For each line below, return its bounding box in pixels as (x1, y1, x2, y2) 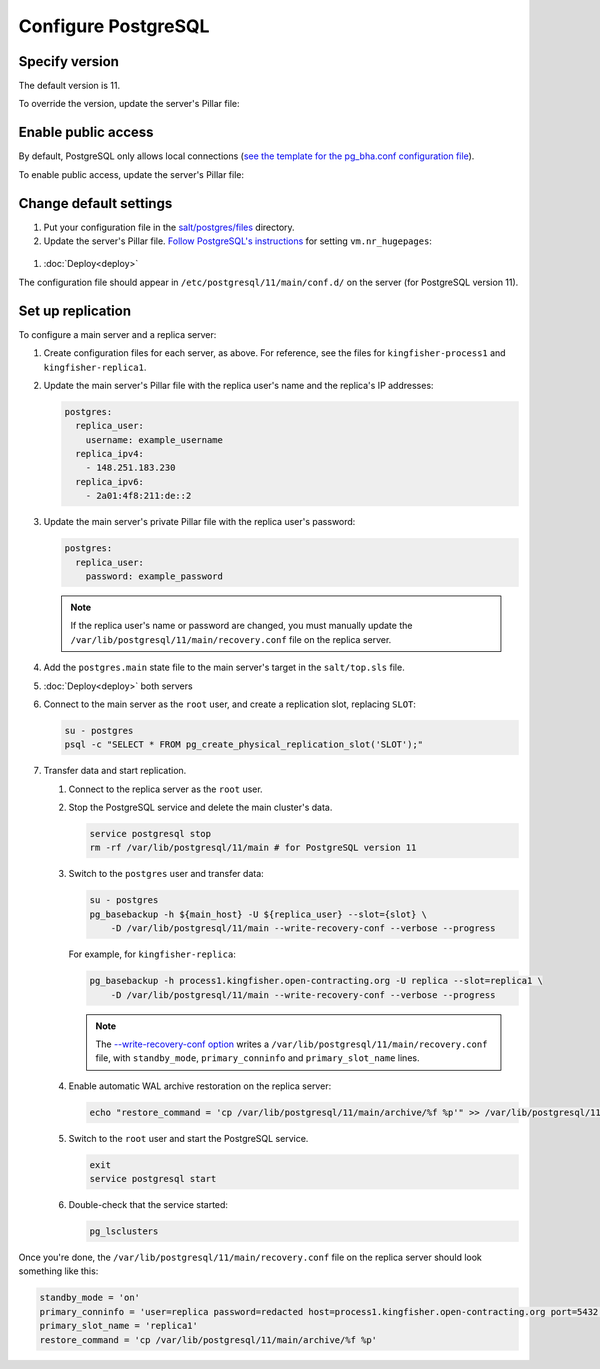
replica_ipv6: (75, 476, 145, 487)
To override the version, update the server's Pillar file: (18, 98, 240, 110)
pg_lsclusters (89, 1226, 159, 1237)
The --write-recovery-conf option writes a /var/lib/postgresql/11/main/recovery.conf (95, 1038, 488, 1050)
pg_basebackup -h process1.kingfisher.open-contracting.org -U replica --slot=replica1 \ (89, 975, 544, 987)
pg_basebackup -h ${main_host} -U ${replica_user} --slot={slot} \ (89, 908, 428, 920)
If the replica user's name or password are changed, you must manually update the (70, 620, 413, 632)
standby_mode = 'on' (39, 1292, 140, 1304)
